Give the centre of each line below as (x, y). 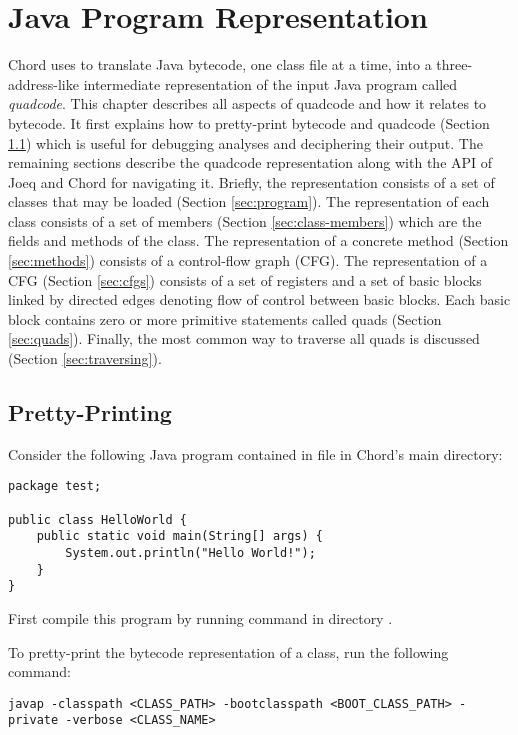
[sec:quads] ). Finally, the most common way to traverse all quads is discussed (244, 338)
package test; (55, 486)
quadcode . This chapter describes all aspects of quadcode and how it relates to (247, 103)
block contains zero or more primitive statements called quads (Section (225, 318)
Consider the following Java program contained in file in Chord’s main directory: (255, 453)
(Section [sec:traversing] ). (85, 358)
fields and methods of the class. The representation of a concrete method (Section (258, 240)
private (33, 720)
